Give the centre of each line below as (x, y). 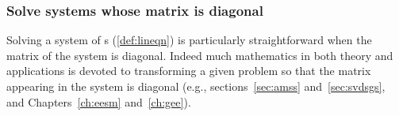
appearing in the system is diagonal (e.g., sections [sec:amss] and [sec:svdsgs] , (196, 86)
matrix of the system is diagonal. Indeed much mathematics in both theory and (200, 55)
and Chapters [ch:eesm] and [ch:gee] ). (99, 101)
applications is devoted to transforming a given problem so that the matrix (189, 71)
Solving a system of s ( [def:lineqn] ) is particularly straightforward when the (189, 40)
